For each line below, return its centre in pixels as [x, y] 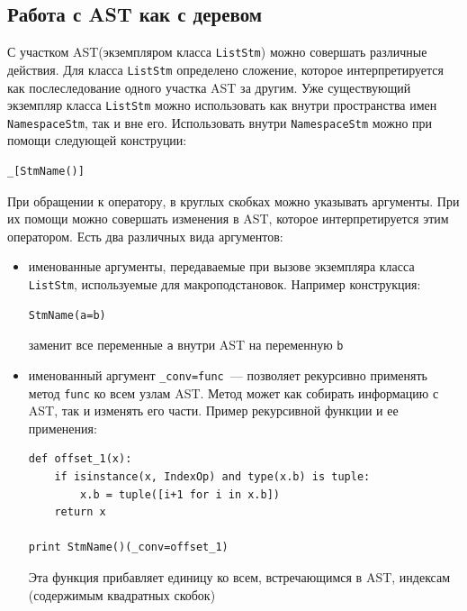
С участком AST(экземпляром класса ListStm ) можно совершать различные [217, 52]
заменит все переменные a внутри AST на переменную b [186, 345]
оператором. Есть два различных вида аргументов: [145, 236]
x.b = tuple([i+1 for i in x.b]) [180, 494]
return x [80, 512]
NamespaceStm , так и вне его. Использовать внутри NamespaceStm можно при [220, 122]
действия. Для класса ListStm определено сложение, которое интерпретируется [225, 69]
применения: [63, 428]
